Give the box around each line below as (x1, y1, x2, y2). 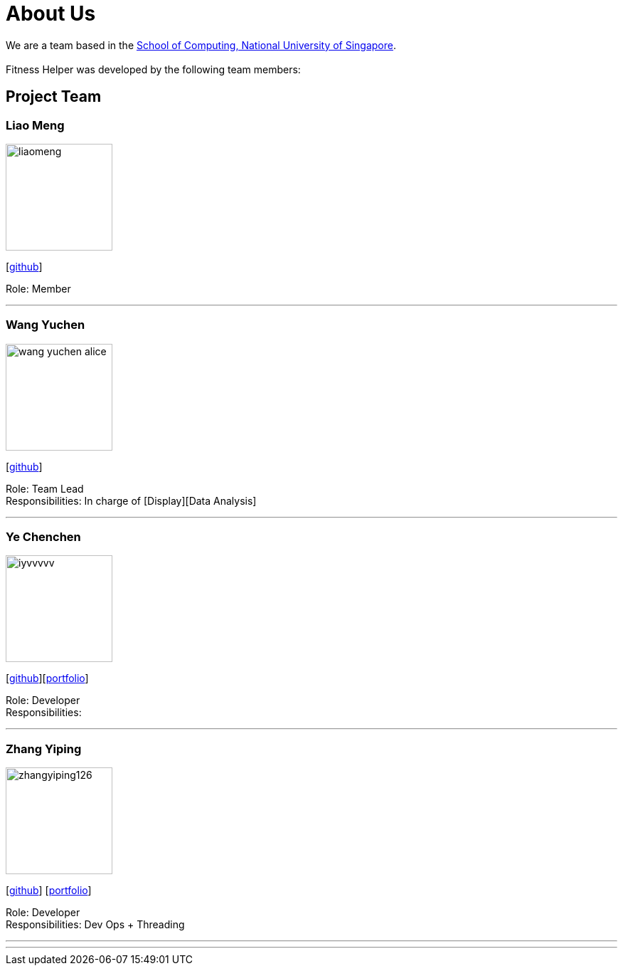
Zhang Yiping (6, 741, 82, 756)
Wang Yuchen (6, 317, 85, 332)
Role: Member (6, 282, 71, 295)
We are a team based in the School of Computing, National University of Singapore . (6, 38, 397, 51)
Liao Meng (6, 117, 65, 132)
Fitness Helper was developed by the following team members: (6, 63, 301, 75)
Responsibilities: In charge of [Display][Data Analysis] (6, 494, 257, 507)
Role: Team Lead (6, 482, 84, 495)
